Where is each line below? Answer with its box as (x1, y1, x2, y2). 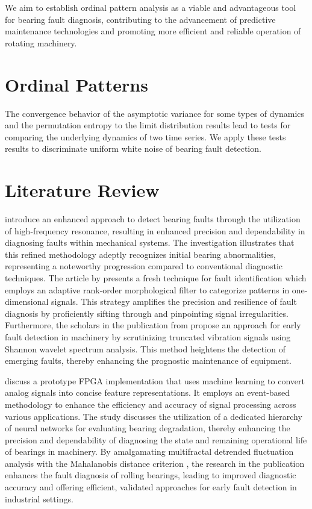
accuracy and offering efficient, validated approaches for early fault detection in (5, 481, 297, 493)
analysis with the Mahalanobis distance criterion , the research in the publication (5, 457, 305, 469)
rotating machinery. (5, 36, 77, 49)
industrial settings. (5, 492, 73, 505)
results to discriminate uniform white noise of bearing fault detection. (5, 142, 261, 155)
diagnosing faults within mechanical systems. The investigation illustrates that (5, 236, 295, 249)
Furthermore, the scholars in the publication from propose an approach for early (5, 319, 301, 331)
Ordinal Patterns (5, 72, 148, 96)
